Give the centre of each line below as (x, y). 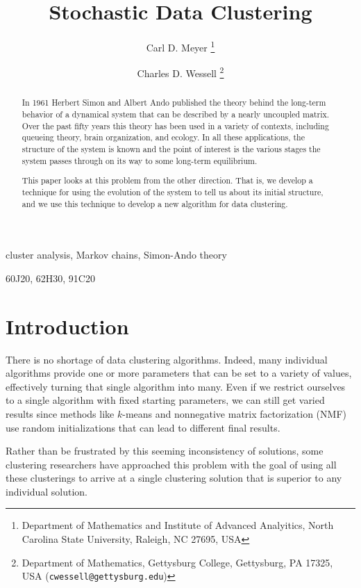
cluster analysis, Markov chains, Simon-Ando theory (116, 255)
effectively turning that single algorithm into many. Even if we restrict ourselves (176, 386)
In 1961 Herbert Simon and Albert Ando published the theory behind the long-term (174, 103)
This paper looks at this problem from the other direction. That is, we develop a (167, 180)
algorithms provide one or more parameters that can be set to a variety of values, (179, 373)
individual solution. (47, 491)
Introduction (67, 326)
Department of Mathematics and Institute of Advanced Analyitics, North (178, 525)
